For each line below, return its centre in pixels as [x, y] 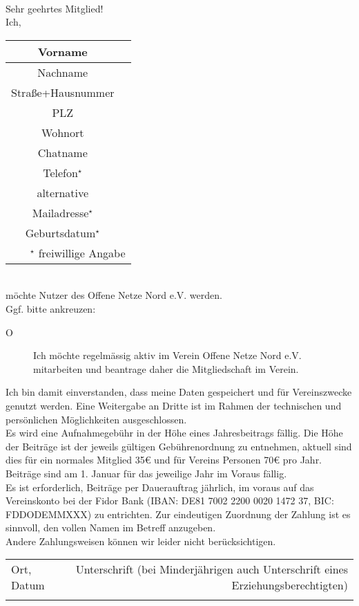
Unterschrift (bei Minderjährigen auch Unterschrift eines [212, 569]
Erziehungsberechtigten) [290, 585]
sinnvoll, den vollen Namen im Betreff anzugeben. [111, 527]
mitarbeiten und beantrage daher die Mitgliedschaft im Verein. [166, 368]
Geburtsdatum [60, 232]
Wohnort [63, 132]
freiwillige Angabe [82, 252]
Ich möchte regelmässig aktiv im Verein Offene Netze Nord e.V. [167, 355]
